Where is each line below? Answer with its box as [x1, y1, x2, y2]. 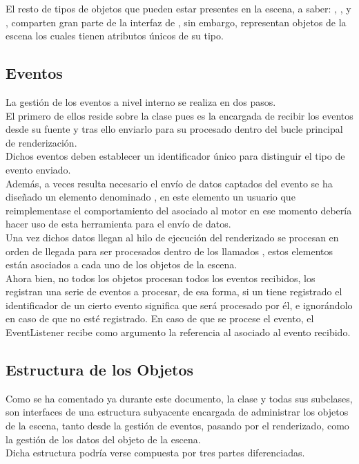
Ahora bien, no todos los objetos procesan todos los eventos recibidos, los [6, 270, 316, 285]
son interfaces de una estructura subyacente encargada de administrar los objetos [6, 405, 349, 419]
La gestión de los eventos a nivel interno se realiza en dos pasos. [6, 94, 276, 109]
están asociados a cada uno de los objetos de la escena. [6, 257, 237, 272]
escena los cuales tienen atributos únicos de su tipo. [6, 28, 224, 43]
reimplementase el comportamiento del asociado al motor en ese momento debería [6, 203, 352, 217]
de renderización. [6, 135, 77, 149]
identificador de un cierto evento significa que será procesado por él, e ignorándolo [6, 297, 353, 312]
